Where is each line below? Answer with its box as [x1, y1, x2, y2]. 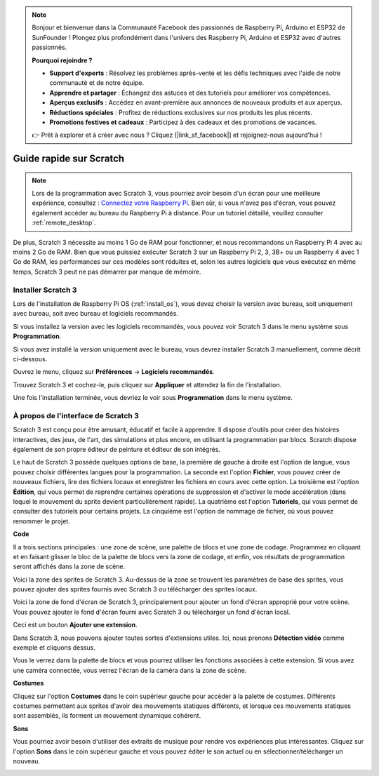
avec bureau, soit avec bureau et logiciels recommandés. [13, 309, 179, 318]
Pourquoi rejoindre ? [32, 56, 93, 65]
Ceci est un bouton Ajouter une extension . [13, 621, 138, 629]
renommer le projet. [13, 516, 70, 526]
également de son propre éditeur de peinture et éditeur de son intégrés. [13, 446, 221, 454]
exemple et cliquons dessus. [13, 643, 96, 652]
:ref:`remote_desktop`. [32, 218, 96, 227]
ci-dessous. [13, 354, 48, 363]
